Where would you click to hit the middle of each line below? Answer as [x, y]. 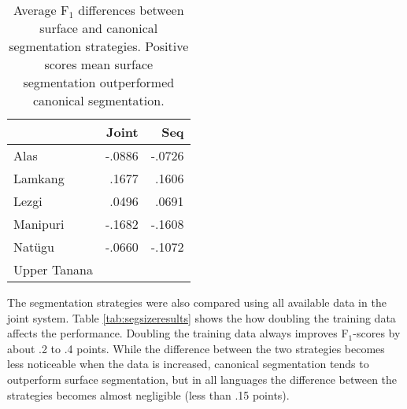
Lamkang [39, 178]
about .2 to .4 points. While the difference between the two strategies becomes [196, 348]
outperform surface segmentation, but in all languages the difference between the [202, 379]
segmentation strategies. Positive [99, 46]
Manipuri [39, 224]
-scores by [377, 333]
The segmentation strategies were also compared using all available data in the [197, 302]
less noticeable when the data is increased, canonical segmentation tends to [188, 364]
